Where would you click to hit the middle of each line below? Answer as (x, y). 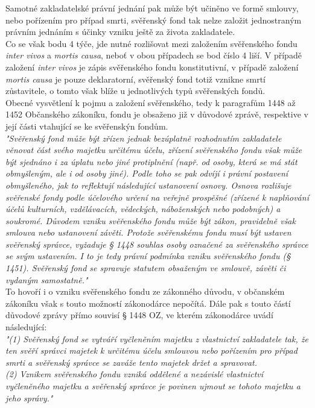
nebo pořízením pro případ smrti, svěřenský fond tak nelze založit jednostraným (154, 20)
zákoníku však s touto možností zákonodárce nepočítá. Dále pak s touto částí (148, 303)
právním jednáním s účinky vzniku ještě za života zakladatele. (120, 32)
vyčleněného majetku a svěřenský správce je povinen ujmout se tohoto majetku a (153, 386)
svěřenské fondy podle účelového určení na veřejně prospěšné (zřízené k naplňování (157, 197)
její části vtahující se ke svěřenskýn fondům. (87, 126)
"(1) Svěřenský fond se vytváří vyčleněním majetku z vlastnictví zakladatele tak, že (157, 338)
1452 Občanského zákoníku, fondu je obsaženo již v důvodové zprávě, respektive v (157, 114)
